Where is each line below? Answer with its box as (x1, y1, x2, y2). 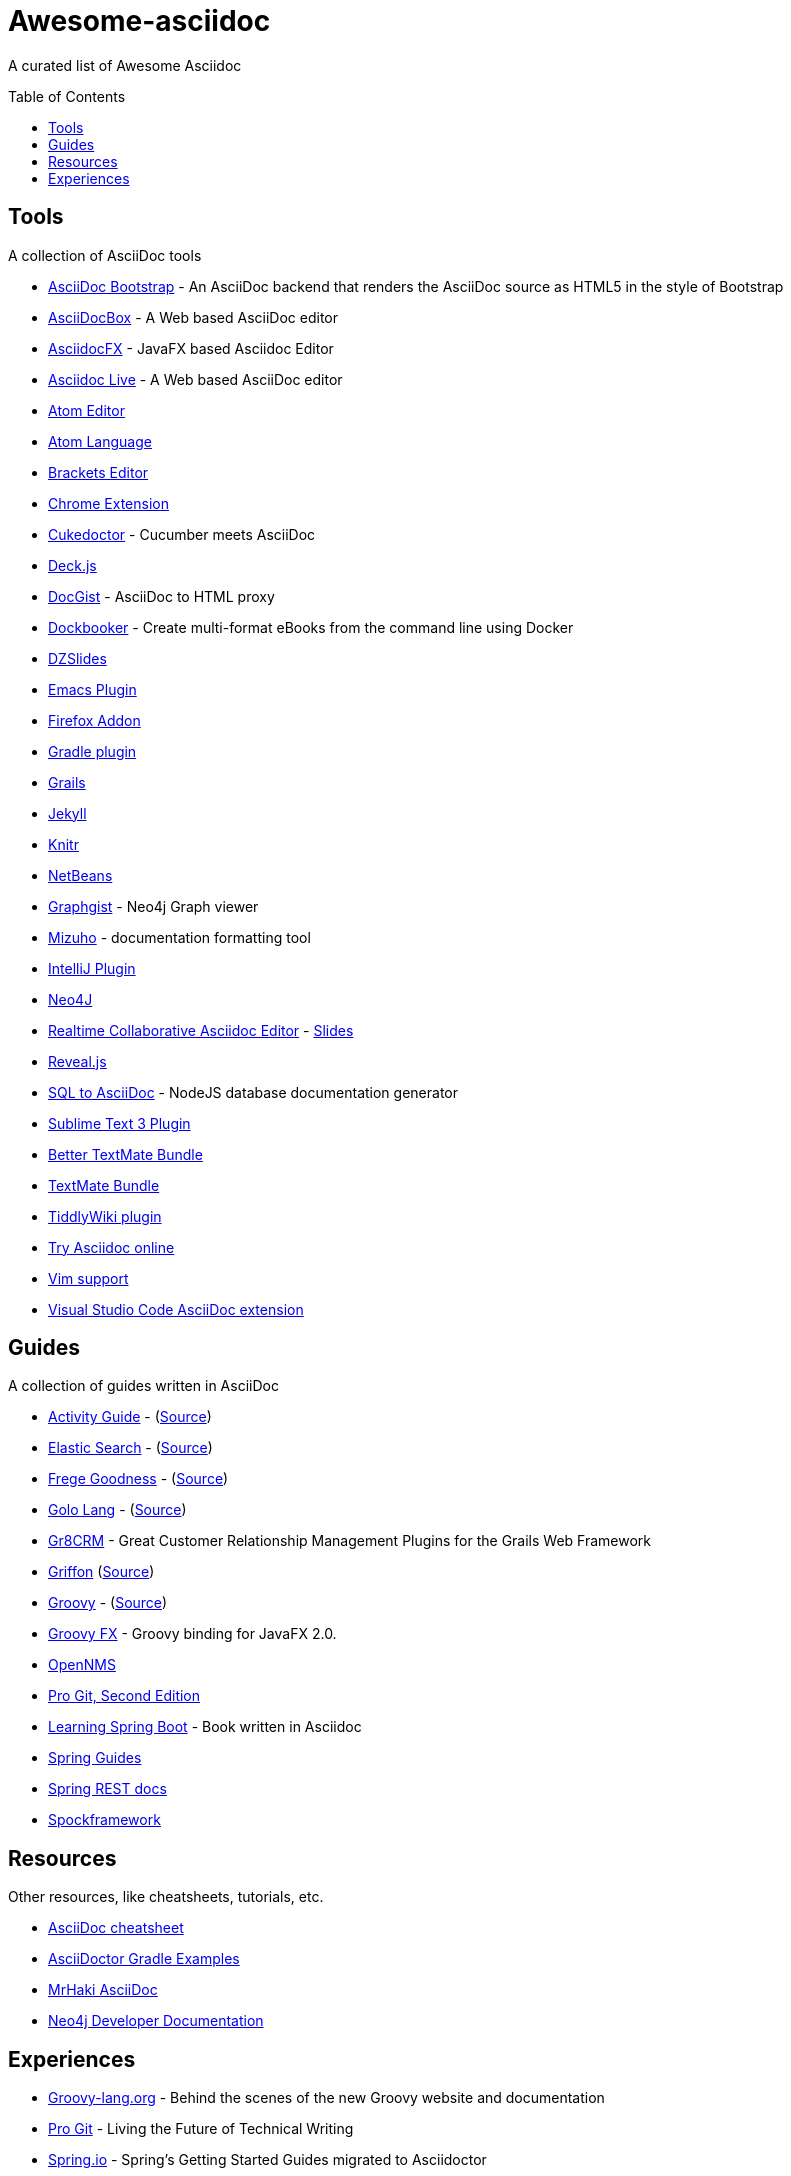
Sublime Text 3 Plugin (48, 1114, 191, 1132)
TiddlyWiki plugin (48, 1207, 162, 1225)
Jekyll (48, 804, 87, 822)
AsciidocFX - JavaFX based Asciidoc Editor (48, 339, 334, 357)
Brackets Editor (48, 463, 149, 481)
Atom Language (48, 432, 152, 450)
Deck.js (48, 556, 97, 574)
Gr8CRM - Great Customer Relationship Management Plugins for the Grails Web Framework (48, 1532, 652, 1550)
